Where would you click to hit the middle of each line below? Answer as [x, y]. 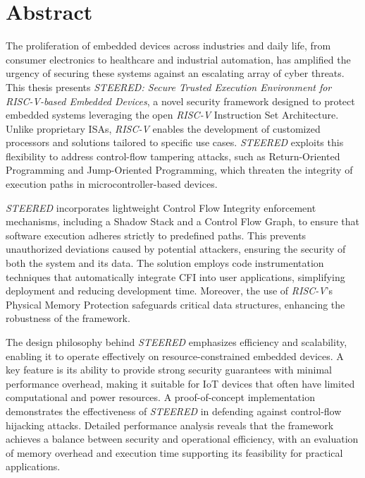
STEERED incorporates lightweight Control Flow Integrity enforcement [161, 207]
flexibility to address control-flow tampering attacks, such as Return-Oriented [173, 156]
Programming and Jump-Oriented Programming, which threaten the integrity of [179, 170]
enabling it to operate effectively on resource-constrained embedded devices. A [175, 355]
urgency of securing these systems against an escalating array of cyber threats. [175, 73]
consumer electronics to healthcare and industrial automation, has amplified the [178, 59]
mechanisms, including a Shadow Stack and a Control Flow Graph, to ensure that [182, 221]
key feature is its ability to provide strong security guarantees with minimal [169, 370]
